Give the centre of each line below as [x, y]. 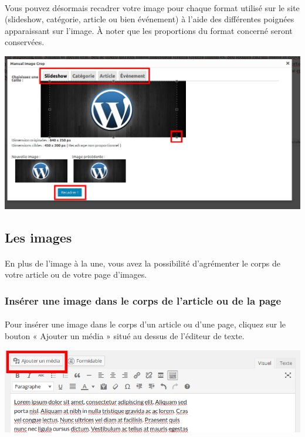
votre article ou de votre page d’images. [76, 274]
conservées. [25, 42]
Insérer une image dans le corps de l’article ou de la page [143, 300]
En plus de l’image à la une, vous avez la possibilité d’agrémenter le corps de [143, 263]
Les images [38, 237]
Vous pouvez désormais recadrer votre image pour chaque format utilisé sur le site [152, 7]
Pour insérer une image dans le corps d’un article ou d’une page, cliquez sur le [145, 324]
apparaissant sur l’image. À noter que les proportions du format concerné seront [149, 30]
